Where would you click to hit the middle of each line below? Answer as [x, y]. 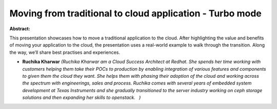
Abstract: [20, 29]
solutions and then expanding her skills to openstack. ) [82, 98]
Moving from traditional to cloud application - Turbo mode [135, 13]
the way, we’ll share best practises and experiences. [65, 52]
